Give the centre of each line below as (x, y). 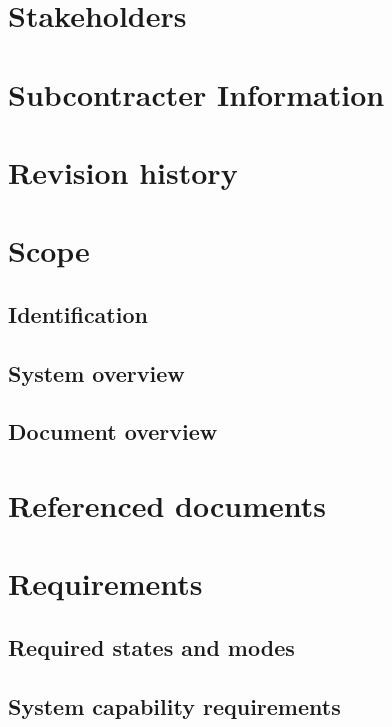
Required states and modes (151, 646)
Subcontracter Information (196, 93)
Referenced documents (167, 505)
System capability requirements (174, 705)
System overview (96, 372)
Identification (78, 313)
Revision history (123, 171)
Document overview (113, 431)
